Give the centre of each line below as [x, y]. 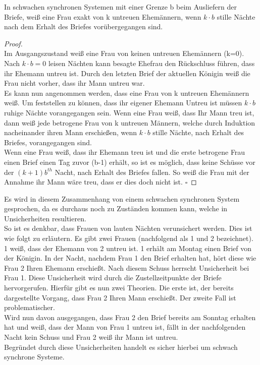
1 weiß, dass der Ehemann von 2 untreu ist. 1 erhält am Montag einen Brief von [128, 248]
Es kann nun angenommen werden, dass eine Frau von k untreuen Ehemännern [127, 93]
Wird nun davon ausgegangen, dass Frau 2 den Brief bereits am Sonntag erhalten [130, 317]
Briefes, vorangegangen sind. [48, 142]
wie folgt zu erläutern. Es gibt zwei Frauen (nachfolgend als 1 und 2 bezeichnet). [129, 238]
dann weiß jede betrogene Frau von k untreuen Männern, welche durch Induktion [130, 122]
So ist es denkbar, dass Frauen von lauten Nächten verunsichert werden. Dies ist [128, 228]
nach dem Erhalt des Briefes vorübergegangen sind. [84, 26]
